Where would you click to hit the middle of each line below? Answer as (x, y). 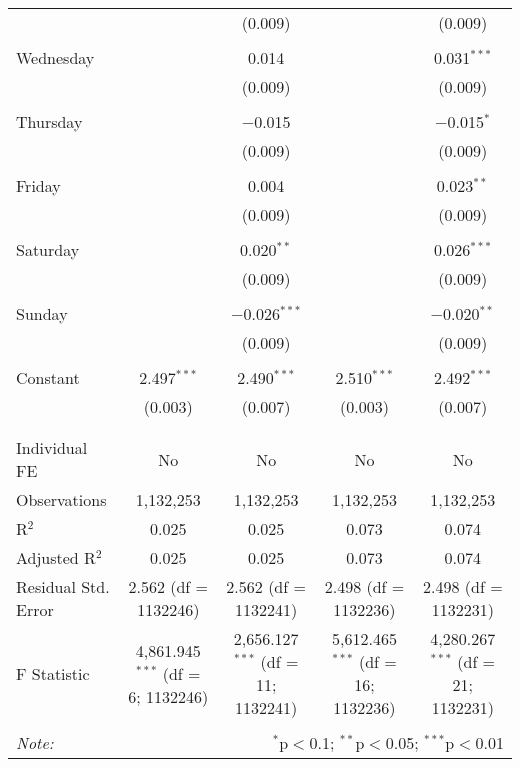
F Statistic (53, 673)
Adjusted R (56, 557)
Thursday (49, 121)
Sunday (42, 313)
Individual (52, 447)
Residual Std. (63, 586)
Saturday (48, 249)
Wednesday (55, 57)
